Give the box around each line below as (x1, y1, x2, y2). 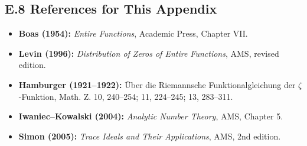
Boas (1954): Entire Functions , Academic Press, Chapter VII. (18, 27, 248, 40)
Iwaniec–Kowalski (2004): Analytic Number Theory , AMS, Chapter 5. (18, 110, 283, 122)
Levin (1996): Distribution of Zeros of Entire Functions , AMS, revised (18, 47, 279, 59)
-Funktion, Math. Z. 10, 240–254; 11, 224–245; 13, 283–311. (18, 90, 233, 102)
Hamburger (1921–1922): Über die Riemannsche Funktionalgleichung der (18, 78, 296, 90)
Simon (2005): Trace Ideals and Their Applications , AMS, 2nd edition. (18, 129, 281, 142)
